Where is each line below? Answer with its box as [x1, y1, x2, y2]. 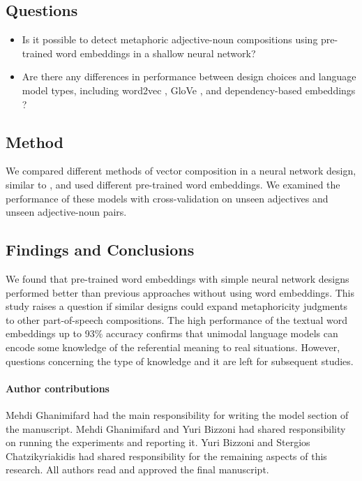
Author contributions [6, 380, 110, 395]
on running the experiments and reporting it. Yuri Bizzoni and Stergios [6, 435, 310, 450]
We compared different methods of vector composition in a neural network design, [6, 163, 356, 178]
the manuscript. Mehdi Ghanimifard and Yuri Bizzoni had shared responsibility [6, 421, 346, 436]
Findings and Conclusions [6, 239, 195, 260]
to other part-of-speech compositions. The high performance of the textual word [6, 312, 348, 327]
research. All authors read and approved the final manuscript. [6, 462, 269, 477]
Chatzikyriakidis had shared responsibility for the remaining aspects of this [6, 448, 327, 463]
